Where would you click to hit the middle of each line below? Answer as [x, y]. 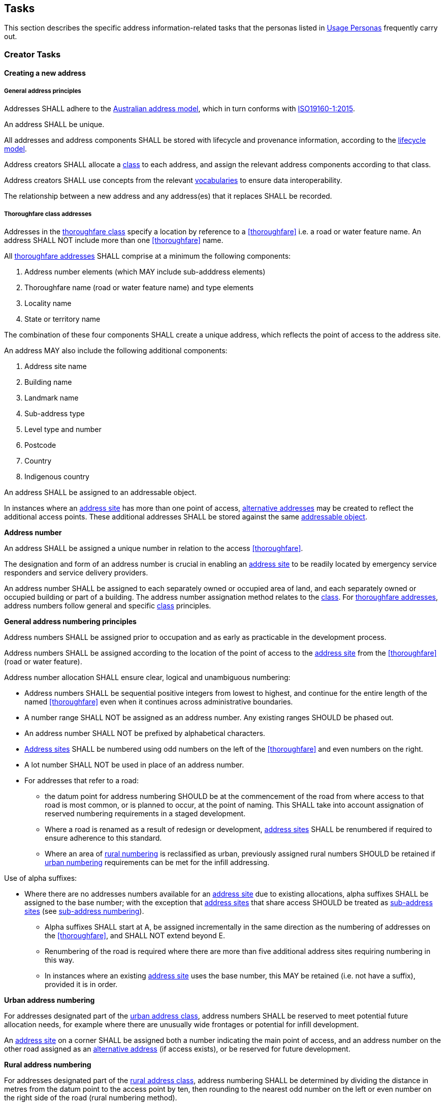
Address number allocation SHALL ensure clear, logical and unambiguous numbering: [147, 677]
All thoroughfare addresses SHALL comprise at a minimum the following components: [148, 256]
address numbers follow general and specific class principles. [108, 605]
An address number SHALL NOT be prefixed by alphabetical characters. [145, 733]
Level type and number [63, 429]
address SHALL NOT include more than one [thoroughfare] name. [114, 240]
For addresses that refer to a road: [82, 780]
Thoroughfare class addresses [48, 214]
